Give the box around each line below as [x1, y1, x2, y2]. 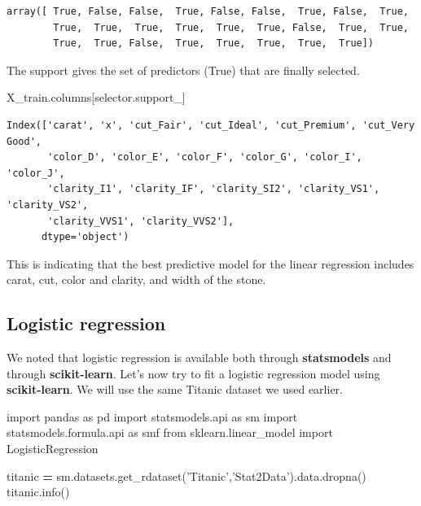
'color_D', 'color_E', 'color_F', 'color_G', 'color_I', [47, 151, 362, 164]
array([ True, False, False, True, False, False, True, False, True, [7, 6, 409, 17]
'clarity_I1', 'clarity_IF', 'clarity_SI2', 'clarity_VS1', [47, 183, 380, 195]
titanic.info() [7, 483, 70, 500]
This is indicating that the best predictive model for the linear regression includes [7, 255, 414, 272]
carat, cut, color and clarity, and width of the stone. [7, 271, 266, 288]
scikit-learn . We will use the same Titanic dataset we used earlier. [7, 381, 343, 398]
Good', [7, 135, 42, 147]
